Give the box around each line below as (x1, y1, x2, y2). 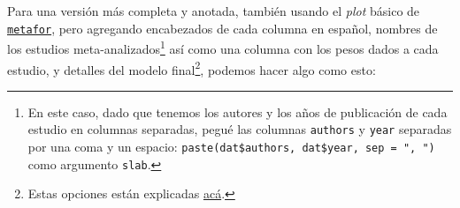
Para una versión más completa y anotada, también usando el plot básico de (7, 2, 420, 19)
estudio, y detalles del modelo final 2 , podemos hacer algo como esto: (7, 57, 376, 78)
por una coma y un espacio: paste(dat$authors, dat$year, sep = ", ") (27, 137, 435, 155)
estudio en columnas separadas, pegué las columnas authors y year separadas (27, 120, 452, 138)
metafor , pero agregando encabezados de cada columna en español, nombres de (7, 19, 438, 37)
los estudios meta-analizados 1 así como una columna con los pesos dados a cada (7, 37, 439, 57)
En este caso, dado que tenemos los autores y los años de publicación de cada (27, 102, 448, 121)
